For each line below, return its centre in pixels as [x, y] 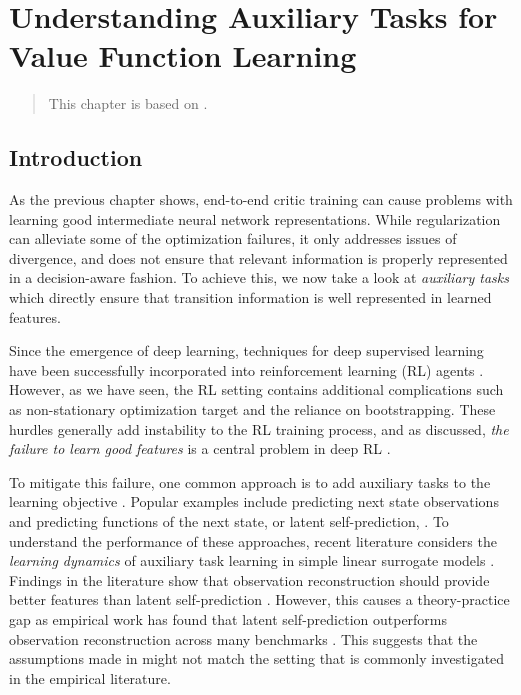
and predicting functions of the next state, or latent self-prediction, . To [229, 521]
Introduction [76, 157]
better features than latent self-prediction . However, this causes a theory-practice [259, 599]
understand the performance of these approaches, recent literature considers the [253, 540]
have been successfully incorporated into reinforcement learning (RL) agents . [246, 369]
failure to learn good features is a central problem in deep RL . [200, 448]
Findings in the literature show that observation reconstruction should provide [249, 579]
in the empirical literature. [90, 677]
